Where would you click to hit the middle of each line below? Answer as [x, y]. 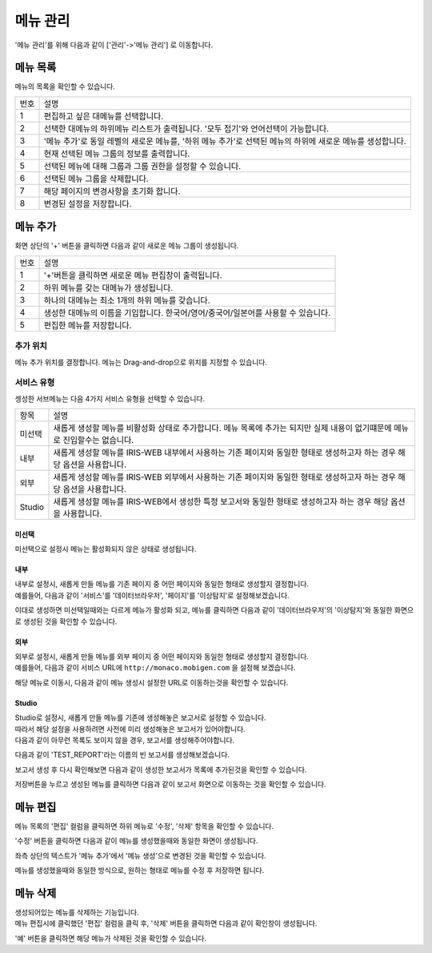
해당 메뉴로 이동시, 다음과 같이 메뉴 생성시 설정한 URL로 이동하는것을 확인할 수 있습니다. [152, 682]
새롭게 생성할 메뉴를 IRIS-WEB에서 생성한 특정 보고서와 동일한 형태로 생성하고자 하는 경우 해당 [221, 502]
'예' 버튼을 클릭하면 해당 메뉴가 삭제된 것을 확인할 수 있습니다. [111, 938]
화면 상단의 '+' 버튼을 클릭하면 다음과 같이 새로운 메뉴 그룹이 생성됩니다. [127, 246]
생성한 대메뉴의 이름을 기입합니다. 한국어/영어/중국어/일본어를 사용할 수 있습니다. [187, 312]
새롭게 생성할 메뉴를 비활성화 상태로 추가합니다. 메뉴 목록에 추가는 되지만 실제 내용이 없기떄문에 [222, 428]
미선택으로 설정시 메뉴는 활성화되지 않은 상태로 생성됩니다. [106, 549]
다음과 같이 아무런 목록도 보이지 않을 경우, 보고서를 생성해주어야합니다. [125, 740]
